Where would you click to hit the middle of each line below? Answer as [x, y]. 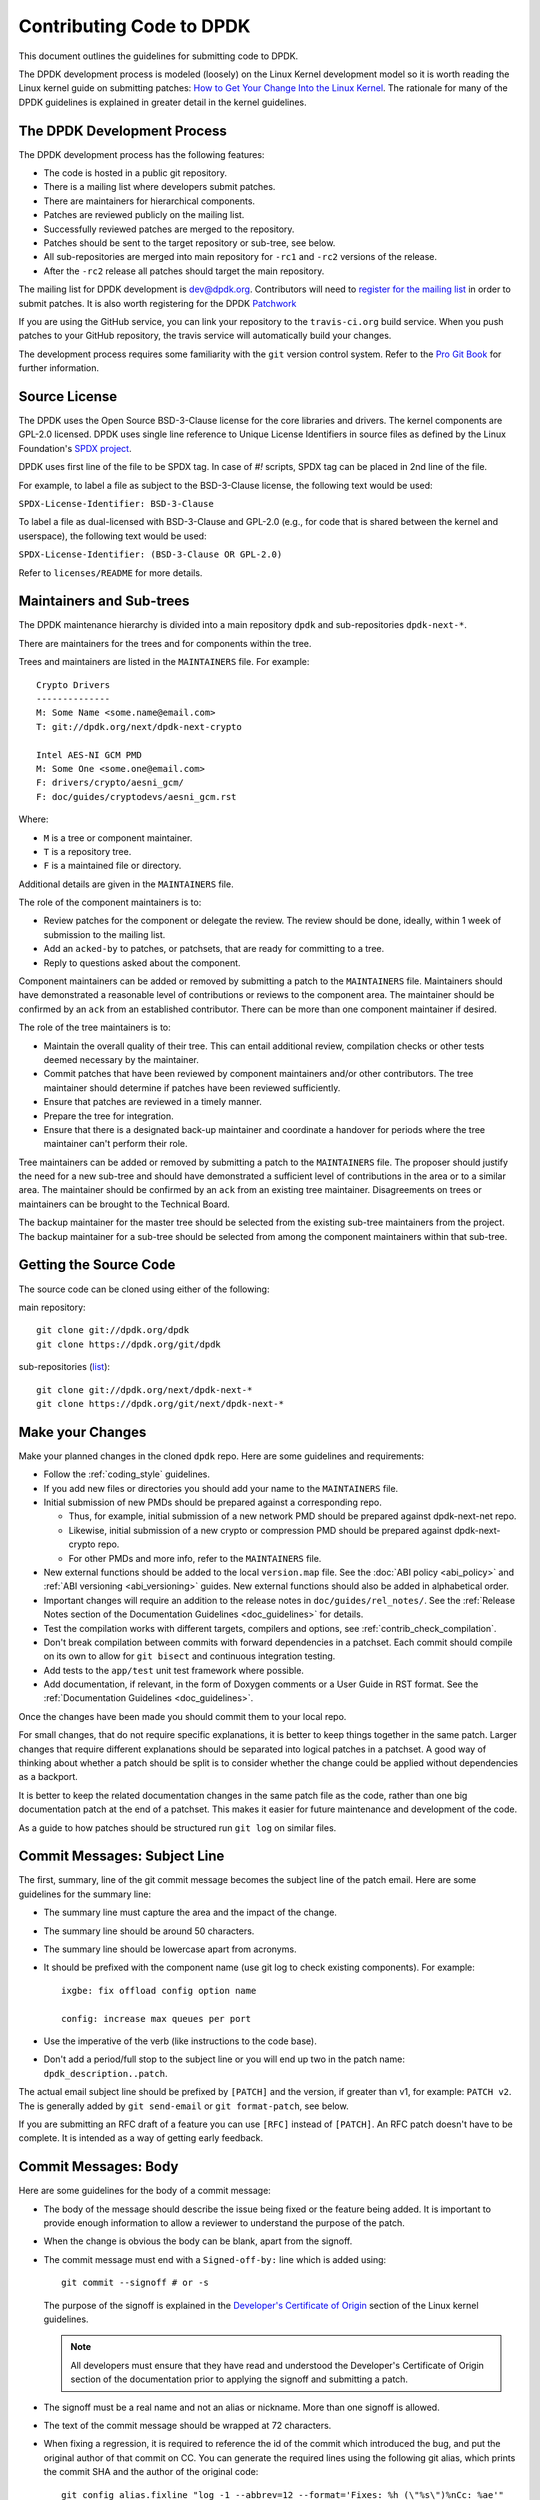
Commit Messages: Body [98, 2166]
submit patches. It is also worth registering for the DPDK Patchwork [157, 303]
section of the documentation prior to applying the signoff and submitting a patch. [239, 2379]
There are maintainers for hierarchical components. [149, 201]
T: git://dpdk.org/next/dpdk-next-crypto [139, 726]
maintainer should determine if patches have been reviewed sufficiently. [192, 1087]
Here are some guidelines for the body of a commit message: [145, 2191]
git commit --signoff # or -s [135, 2283]
